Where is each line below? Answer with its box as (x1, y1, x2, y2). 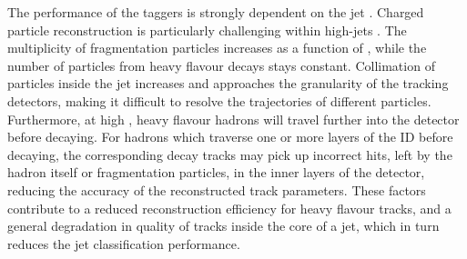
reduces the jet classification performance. (7, 234, 240, 253)
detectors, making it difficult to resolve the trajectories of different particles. (7, 91, 431, 110)
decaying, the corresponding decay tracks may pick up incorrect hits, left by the (7, 144, 452, 164)
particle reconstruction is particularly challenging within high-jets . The (7, 20, 407, 39)
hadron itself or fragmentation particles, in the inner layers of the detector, (7, 163, 425, 182)
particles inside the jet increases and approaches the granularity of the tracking (7, 74, 449, 93)
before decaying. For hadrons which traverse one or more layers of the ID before (7, 127, 453, 146)
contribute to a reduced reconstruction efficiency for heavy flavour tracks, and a (7, 198, 452, 217)
